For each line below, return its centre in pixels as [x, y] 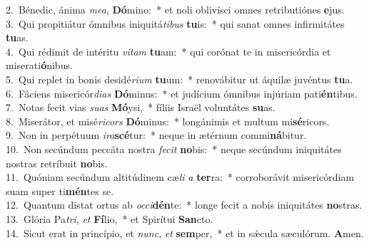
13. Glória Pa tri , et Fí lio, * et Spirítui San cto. [110, 218]
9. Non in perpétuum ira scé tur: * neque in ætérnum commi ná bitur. [156, 135]
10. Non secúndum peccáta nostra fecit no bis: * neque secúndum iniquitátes [174, 148]
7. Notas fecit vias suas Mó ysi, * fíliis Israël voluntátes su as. [141, 107]
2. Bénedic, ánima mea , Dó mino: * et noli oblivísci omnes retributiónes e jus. [175, 9]
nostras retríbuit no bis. [57, 163]
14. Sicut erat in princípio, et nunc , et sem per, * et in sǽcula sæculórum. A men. [185, 233]
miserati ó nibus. [39, 65]
